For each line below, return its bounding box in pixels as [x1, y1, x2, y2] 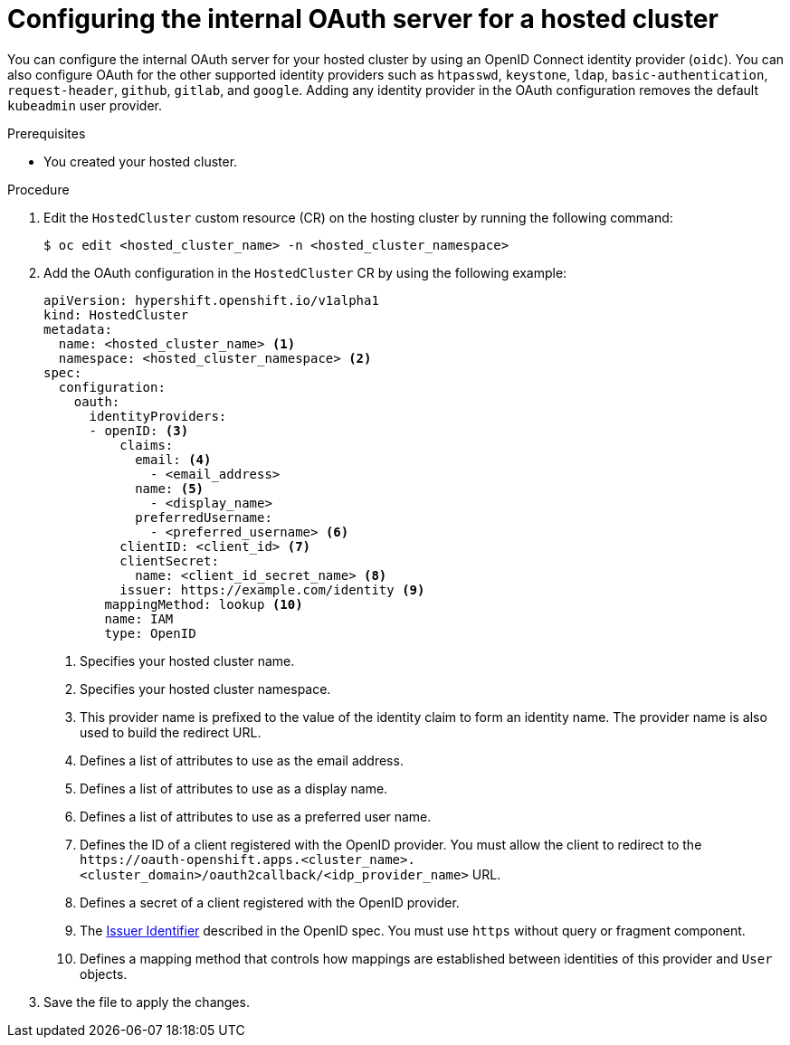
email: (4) [135, 451, 212, 467]
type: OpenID [104, 625, 196, 641]
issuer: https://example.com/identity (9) [119, 582, 425, 597]
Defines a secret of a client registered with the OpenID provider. [80, 894, 460, 910]
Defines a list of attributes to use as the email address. [80, 752, 404, 768]
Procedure [7, 181, 70, 197]
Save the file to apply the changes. [43, 993, 250, 1010]
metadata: [43, 321, 112, 337]
